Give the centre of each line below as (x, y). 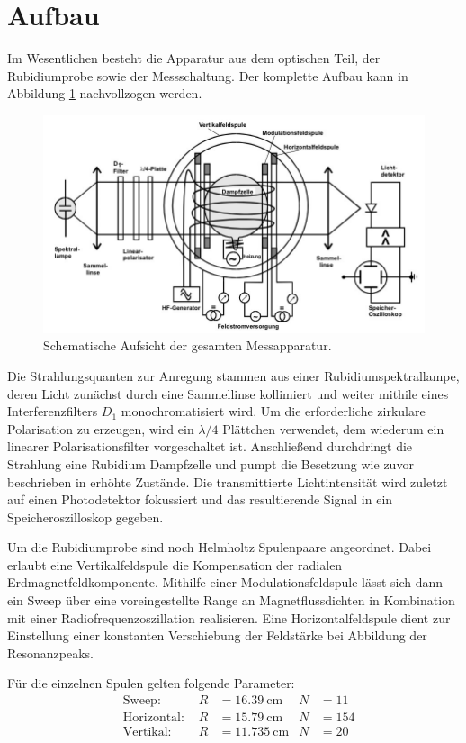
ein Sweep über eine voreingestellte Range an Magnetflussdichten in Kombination (231, 600)
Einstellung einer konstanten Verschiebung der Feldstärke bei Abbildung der (217, 635)
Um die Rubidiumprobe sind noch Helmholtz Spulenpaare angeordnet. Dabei (220, 547)
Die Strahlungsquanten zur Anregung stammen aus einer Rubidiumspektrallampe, (233, 375)
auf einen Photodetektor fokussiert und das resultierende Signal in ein (200, 499)
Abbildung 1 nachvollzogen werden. (105, 93)
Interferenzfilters (53, 411)
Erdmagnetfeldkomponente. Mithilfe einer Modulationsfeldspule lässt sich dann (225, 582)
